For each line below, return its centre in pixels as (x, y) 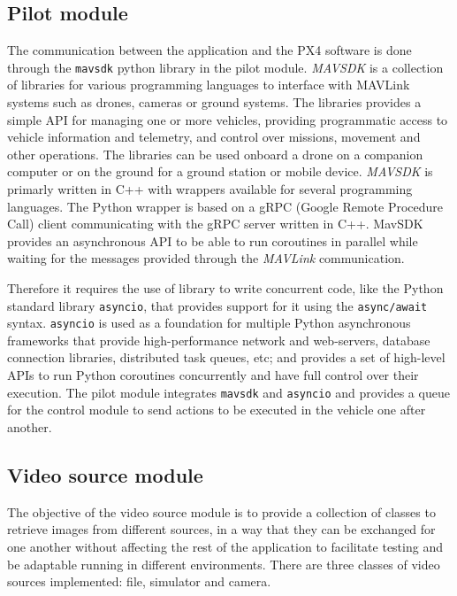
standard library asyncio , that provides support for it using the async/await (217, 305)
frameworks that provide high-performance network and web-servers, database (219, 340)
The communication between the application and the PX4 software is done (209, 50)
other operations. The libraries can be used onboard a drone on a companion (215, 154)
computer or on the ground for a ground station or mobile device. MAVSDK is (220, 171)
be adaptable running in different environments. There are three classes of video (224, 564)
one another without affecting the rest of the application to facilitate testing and (225, 546)
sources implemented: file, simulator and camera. (139, 581)
